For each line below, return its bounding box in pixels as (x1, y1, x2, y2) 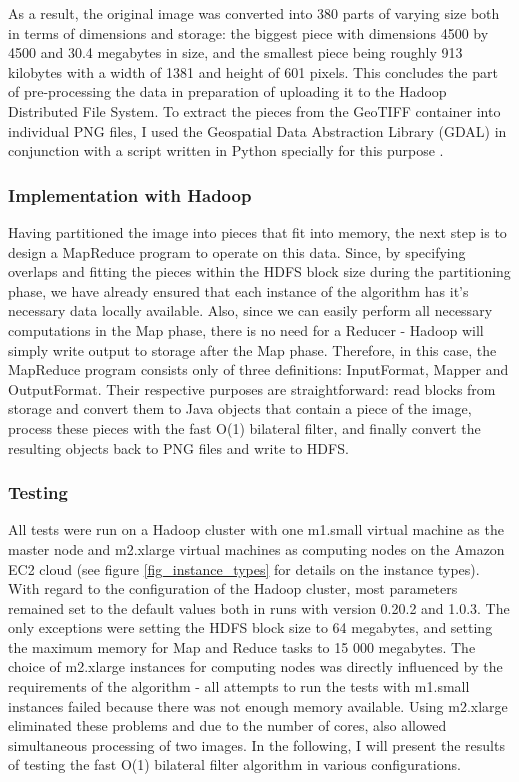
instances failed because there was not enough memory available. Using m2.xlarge (8, 695, 508, 716)
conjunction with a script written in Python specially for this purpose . (8, 140, 444, 161)
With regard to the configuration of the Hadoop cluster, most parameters (8, 578, 458, 599)
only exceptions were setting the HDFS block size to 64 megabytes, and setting (8, 617, 493, 638)
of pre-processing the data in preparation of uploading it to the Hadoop (8, 81, 447, 102)
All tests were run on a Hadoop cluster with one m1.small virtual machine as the (8, 519, 504, 540)
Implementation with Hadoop (8, 182, 252, 207)
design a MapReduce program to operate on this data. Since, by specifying (8, 241, 466, 262)
